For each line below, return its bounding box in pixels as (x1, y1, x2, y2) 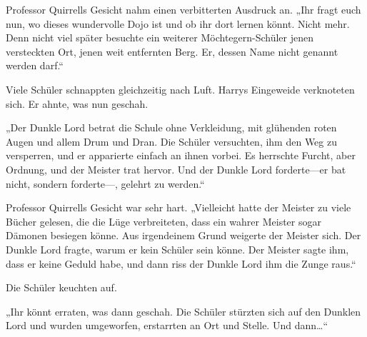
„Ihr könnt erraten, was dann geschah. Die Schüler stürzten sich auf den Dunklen (6, 303, 361, 318)
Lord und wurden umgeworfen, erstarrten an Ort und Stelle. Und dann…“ (6, 318, 328, 333)
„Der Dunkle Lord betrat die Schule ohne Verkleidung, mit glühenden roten (6, 120, 337, 135)
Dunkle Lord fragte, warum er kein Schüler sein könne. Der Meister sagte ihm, (6, 241, 349, 256)
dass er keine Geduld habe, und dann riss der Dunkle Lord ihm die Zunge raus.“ (6, 256, 356, 271)
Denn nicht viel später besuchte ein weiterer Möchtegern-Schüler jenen (6, 30, 314, 45)
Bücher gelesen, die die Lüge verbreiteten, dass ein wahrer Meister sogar (6, 213, 321, 228)
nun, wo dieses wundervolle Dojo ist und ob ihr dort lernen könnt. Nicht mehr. (6, 16, 350, 31)
